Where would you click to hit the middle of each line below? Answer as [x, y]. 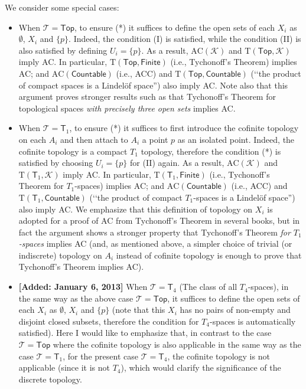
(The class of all [208, 287]
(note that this [139, 310]
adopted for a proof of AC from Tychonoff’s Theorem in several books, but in [159, 220]
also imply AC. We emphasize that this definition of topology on [136, 209]
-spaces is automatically [253, 321]
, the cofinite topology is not [219, 356]
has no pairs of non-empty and [235, 310]
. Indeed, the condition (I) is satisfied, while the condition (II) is [185, 39]
